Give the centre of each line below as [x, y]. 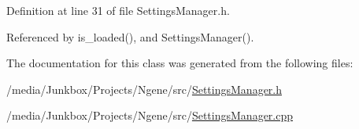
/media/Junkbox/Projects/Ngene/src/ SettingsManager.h [144, 89]
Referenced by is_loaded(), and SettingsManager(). [130, 36]
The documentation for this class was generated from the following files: [180, 63]
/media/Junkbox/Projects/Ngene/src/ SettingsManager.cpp [150, 115]
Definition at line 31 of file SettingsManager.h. [118, 10]
